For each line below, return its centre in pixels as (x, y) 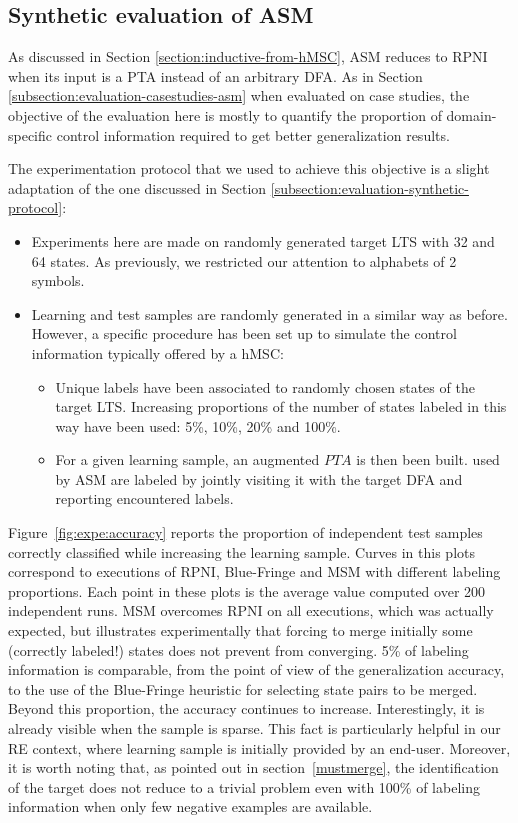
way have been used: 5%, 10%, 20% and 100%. (198, 425)
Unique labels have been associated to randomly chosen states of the (265, 386)
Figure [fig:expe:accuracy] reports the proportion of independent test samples (245, 532)
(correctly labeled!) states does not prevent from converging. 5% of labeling (238, 649)
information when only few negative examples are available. (190, 806)
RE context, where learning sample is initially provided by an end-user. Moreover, (259, 747)
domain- (471, 114)
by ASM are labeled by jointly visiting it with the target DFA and (259, 478)
